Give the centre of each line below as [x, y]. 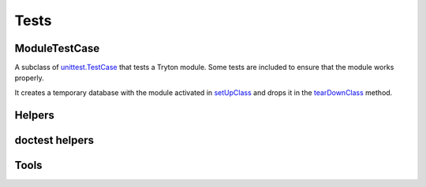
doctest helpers [54, 140]
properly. [29, 78]
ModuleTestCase [57, 48]
